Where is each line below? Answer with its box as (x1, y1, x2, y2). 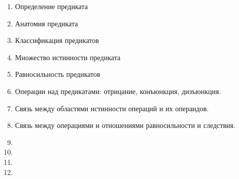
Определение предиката (15, 1, 88, 11)
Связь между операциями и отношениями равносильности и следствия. (15, 120, 235, 130)
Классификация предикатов (15, 35, 99, 46)
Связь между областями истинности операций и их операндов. (15, 103, 209, 113)
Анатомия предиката (15, 18, 78, 28)
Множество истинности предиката (15, 52, 121, 62)
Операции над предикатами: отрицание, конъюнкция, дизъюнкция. (15, 85, 221, 96)
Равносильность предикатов (15, 69, 100, 79)
